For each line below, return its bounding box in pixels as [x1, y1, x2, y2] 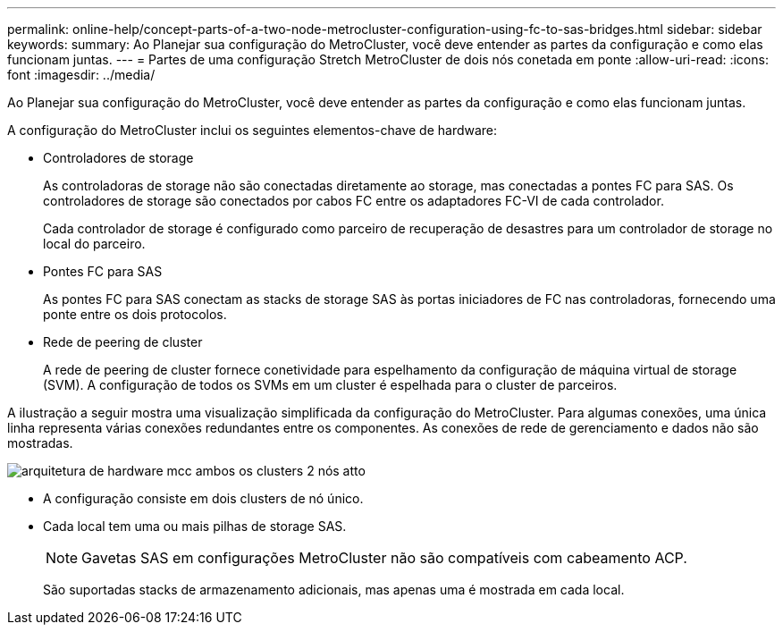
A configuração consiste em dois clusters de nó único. [43, 491, 364, 506]
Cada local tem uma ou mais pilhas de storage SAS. [43, 518, 347, 534]
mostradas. [7, 435, 73, 451]
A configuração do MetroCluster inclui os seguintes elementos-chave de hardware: [7, 122, 498, 138]
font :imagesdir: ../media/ [7, 67, 156, 82]
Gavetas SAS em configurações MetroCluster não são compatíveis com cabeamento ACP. [81, 549, 687, 567]
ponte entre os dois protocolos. [43, 307, 227, 322]
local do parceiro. [43, 236, 146, 251]
